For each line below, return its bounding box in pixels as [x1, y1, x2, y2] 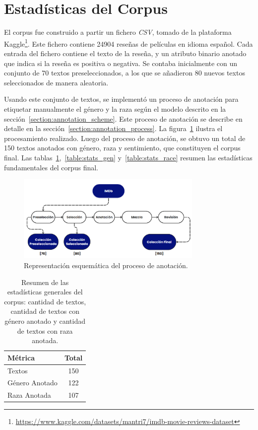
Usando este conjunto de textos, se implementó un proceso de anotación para [4, 94, 239, 104]
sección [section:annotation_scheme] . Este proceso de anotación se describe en [4, 113, 243, 124]
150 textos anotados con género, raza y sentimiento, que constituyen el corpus [4, 143, 241, 153]
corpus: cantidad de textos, [4, 296, 86, 306]
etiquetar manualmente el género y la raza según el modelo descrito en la [4, 103, 226, 114]
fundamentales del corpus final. [4, 162, 98, 172]
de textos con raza [17, 325, 73, 336]
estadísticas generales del [7, 287, 83, 297]
